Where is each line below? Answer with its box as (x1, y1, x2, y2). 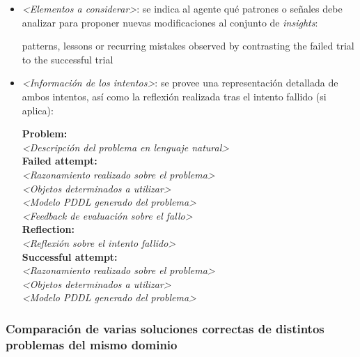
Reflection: (22, 222, 75, 236)
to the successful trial (22, 52, 114, 66)
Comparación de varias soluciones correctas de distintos (6, 319, 324, 337)
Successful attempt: (22, 249, 118, 264)
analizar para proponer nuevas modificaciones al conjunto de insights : (22, 15, 318, 29)
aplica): (22, 102, 54, 117)
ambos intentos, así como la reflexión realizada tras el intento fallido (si (22, 89, 327, 103)
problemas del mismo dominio (6, 335, 178, 353)
